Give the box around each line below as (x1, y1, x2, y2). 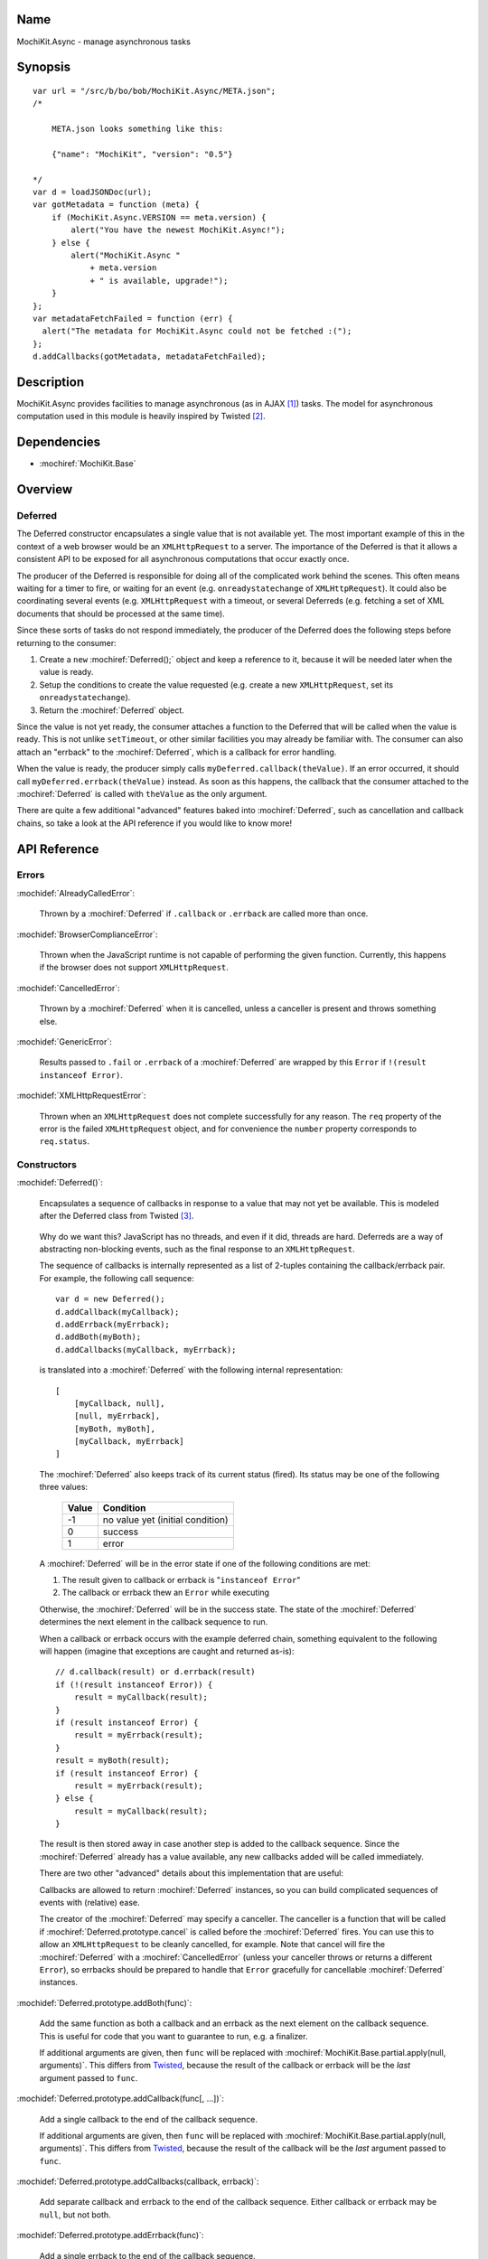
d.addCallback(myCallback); (55, 1307, 180, 1317)
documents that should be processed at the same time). (16, 608, 225, 619)
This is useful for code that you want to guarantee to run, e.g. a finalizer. (39, 2030, 308, 2041)
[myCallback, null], (73, 1398, 165, 1409)
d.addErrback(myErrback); (55, 1319, 171, 1329)
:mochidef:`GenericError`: (16, 1036, 112, 1047)
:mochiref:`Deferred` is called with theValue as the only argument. (16, 788, 267, 799)
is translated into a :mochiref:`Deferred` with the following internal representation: (39, 1364, 343, 1375)
